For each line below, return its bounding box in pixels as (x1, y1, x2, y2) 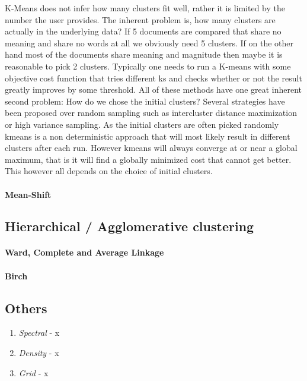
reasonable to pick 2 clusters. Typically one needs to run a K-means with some (5, 59, 291, 72)
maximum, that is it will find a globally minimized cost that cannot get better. (5, 153, 292, 165)
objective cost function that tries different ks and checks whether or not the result (5, 71, 302, 84)
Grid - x (18, 366, 49, 379)
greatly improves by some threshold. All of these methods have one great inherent (5, 83, 302, 96)
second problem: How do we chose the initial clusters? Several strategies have (5, 95, 285, 107)
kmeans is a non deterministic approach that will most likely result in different (5, 130, 290, 142)
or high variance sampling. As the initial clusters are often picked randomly (5, 118, 279, 130)
